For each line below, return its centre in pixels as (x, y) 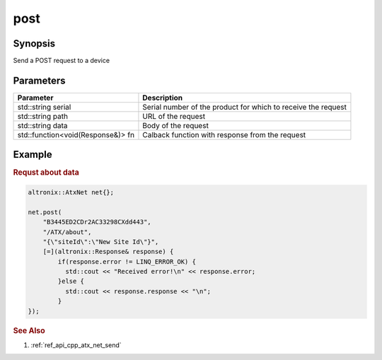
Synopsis (34, 43)
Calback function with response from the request (224, 134)
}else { (71, 281)
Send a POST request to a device (61, 61)
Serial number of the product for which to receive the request (244, 107)
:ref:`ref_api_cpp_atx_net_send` (76, 345)
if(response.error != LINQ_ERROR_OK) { (127, 261)
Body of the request (175, 125)
